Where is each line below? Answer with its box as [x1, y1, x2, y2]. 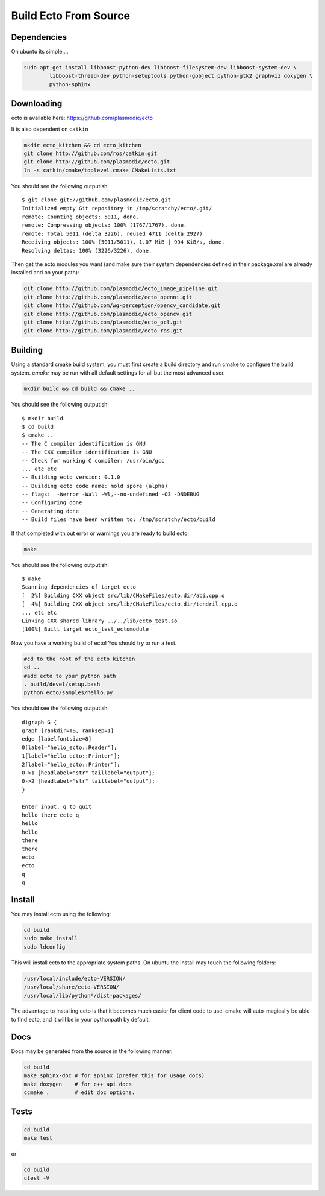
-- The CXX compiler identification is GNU [22, 449, 152, 455]
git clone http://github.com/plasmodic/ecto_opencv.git [23, 311, 193, 317]
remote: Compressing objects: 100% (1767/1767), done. [22, 222, 187, 229]
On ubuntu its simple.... [11, 48, 69, 55]
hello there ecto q [22, 811, 79, 818]
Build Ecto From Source [11, 9, 131, 22]
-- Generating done [22, 507, 79, 514]
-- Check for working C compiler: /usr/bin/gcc [22, 457, 165, 464]
